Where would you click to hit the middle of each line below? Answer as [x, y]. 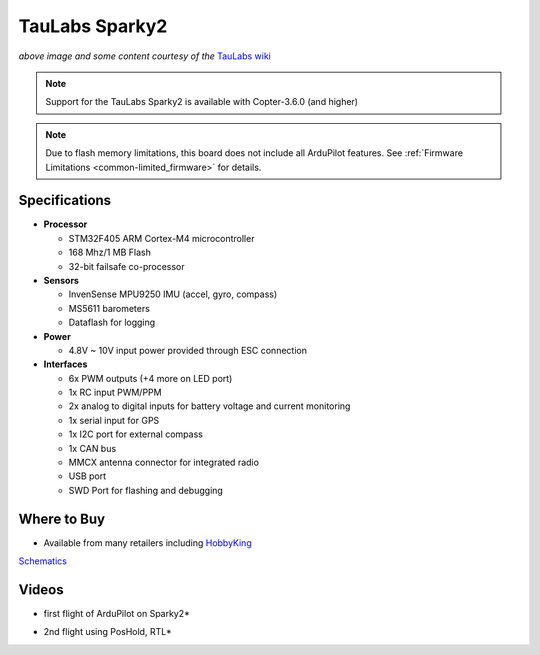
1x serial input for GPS [114, 420]
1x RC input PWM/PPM [115, 392]
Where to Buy [61, 518]
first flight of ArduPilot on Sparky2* [116, 614]
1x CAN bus [92, 448]
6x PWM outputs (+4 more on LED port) [150, 378]
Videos [41, 589]
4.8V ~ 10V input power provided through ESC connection [187, 350]
